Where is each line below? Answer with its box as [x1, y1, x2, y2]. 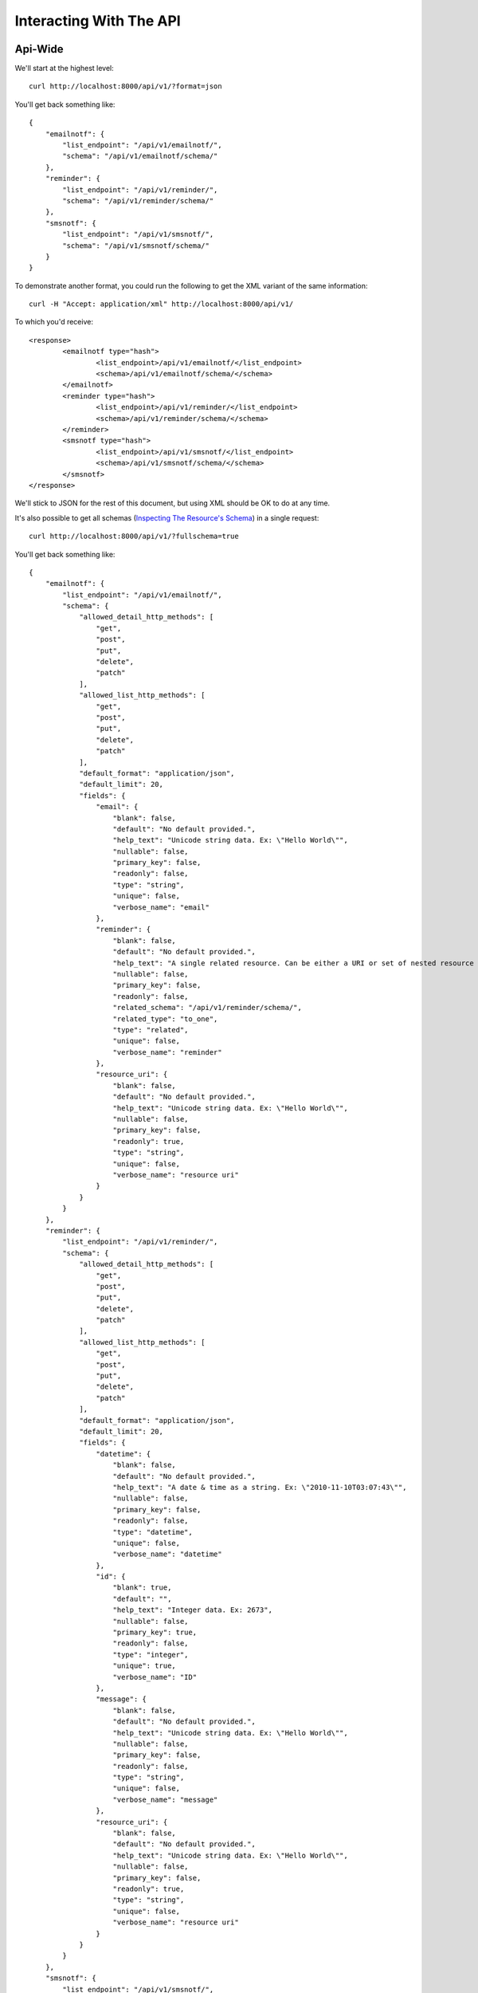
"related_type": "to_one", [112, 1014, 218, 1024]
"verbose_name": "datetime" [112, 1550, 222, 1559]
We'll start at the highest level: [14, 64, 115, 73]
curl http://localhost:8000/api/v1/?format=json [29, 82, 222, 91]
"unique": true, [112, 1661, 177, 1670]
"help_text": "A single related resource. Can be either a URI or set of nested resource [112, 958, 474, 968]
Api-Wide [14, 42, 64, 56]
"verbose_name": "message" [112, 1794, 218, 1804]
